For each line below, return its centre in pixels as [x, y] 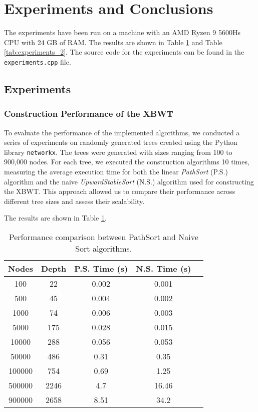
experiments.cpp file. [38, 61]
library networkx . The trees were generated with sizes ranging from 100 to [118, 152]
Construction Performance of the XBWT [89, 114]
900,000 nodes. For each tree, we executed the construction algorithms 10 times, [127, 162]
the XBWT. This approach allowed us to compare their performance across [120, 191]
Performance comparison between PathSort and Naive [103, 237]
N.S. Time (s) [164, 268]
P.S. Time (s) [101, 268]
